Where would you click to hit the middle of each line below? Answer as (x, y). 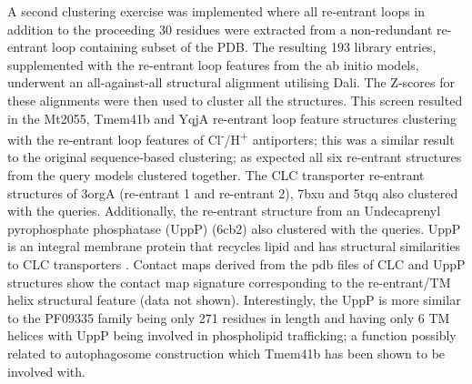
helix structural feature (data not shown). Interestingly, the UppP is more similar (234, 300)
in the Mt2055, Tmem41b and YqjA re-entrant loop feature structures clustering (232, 118)
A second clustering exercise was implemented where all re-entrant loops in (216, 11)
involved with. (46, 371)
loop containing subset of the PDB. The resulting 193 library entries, (244, 47)
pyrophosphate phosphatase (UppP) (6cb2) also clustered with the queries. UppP (234, 228)
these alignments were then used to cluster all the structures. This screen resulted (235, 100)
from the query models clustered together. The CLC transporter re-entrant (216, 175)
